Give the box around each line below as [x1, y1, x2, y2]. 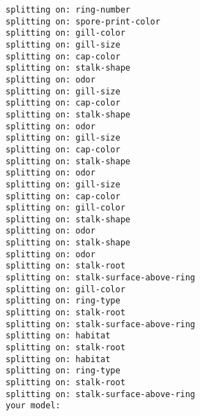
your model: [6, 401, 61, 411]
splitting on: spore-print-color [6, 16, 160, 27]
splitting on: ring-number [6, 5, 130, 15]
